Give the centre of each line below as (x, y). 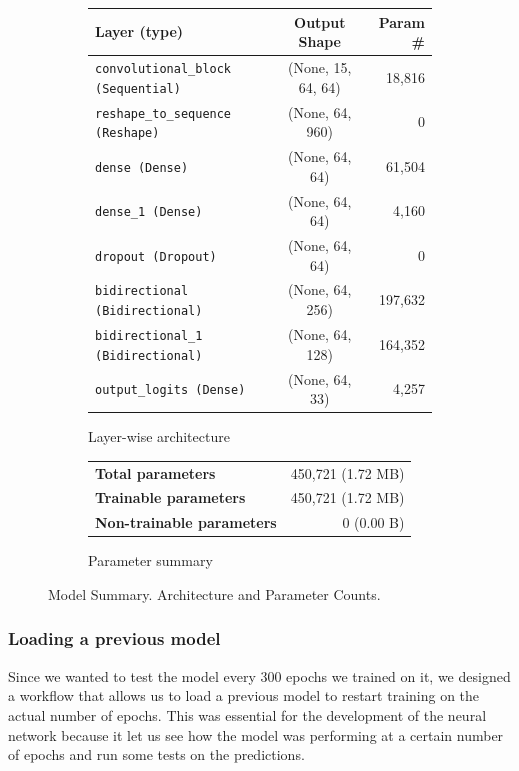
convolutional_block (163, 68)
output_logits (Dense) (170, 390)
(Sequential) (138, 88)
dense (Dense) (142, 167)
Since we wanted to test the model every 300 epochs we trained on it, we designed (259, 675)
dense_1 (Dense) (149, 212)
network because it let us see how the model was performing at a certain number (256, 734)
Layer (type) (139, 31)
